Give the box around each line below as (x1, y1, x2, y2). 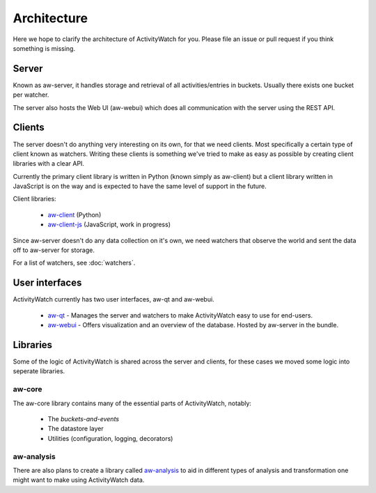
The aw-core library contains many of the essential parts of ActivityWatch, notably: (13, 399, 252, 407)
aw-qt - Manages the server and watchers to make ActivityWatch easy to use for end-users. (47, 311, 313, 320)
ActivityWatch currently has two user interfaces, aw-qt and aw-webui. (13, 295, 215, 304)
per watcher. (13, 91, 49, 99)
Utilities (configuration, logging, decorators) (47, 434, 173, 442)
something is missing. (13, 44, 76, 52)
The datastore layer (47, 425, 104, 433)
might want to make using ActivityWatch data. (13, 476, 145, 484)
